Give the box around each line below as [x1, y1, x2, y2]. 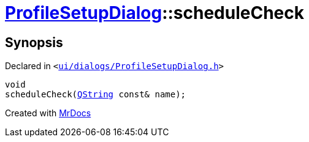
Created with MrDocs [5, 108, 91, 119]
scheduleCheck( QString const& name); [5, 89, 186, 100]
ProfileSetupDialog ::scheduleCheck [5, 2, 305, 23]
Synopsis [5, 34, 63, 50]
